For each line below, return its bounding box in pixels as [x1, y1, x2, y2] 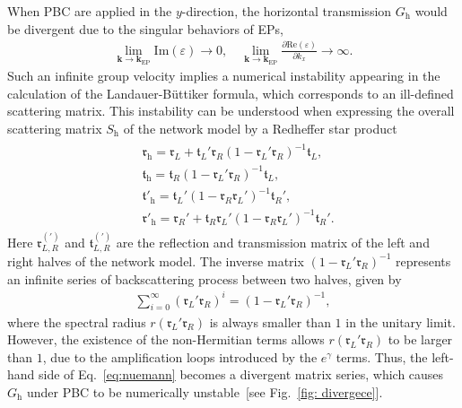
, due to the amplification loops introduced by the [42, 347, 318, 366]
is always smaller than [209, 312, 331, 331]
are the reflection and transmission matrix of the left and [116, 232, 430, 251]
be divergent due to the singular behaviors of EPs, [7, 19, 283, 38]
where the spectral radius [7, 312, 146, 331]
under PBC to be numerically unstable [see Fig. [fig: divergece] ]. [26, 382, 383, 401]
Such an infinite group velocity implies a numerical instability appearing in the [7, 66, 440, 85]
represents [396, 251, 451, 270]
